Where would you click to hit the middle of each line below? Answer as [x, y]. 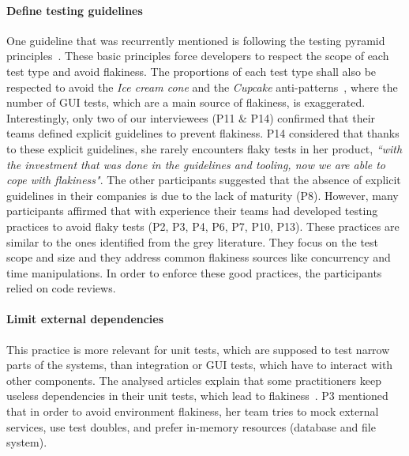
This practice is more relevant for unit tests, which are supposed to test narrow [198, 349]
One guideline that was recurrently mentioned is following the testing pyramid [196, 40]
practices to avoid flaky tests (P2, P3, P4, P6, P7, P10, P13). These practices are [203, 226]
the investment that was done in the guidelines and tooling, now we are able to [196, 164]
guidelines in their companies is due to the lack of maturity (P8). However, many [203, 195]
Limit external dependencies [85, 319]
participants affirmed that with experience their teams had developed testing [192, 211]
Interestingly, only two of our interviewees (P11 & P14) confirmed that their [191, 117]
